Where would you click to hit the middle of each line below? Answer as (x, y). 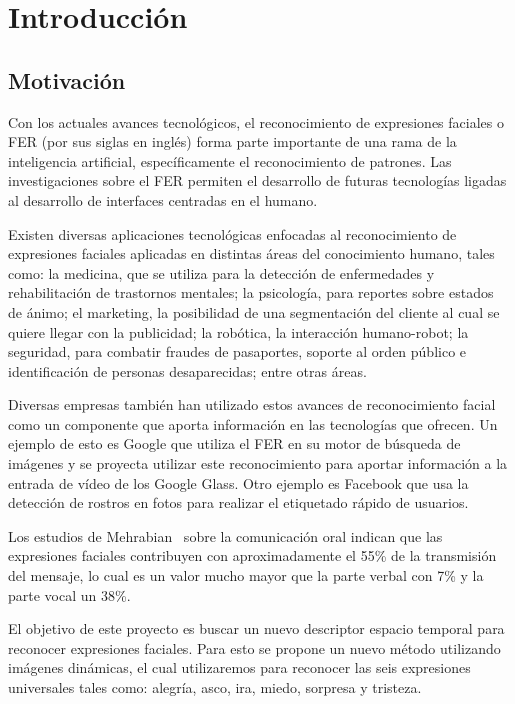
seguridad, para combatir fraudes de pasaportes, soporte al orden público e (237, 351)
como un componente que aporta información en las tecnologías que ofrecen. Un (253, 423)
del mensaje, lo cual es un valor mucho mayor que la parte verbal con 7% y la (246, 575)
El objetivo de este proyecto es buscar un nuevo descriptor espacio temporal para (256, 628)
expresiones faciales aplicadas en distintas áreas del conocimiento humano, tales (251, 253)
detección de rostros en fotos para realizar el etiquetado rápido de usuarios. (238, 502)
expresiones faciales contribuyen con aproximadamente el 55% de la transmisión (252, 555)
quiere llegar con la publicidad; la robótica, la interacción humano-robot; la (238, 331)
